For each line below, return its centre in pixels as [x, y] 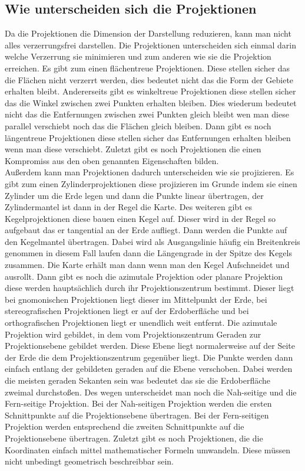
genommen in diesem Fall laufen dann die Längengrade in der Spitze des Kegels [148, 253]
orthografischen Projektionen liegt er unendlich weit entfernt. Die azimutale [141, 323]
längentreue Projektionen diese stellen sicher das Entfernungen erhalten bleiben [148, 137]
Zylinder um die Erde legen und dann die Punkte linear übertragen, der [134, 195]
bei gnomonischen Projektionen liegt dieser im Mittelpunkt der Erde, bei [136, 299]
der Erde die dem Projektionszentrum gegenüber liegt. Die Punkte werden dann [149, 357]
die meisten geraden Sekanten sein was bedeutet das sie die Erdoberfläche [137, 380]
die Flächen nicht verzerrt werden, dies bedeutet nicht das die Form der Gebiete [149, 79]
